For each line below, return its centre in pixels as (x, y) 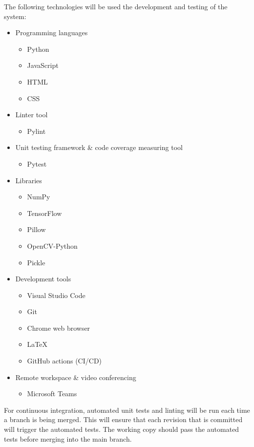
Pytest (37, 163)
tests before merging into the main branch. (68, 438)
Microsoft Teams (52, 394)
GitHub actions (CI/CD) (64, 361)
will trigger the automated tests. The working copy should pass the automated (122, 429)
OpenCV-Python (52, 245)
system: (15, 16)
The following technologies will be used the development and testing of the (116, 6)
